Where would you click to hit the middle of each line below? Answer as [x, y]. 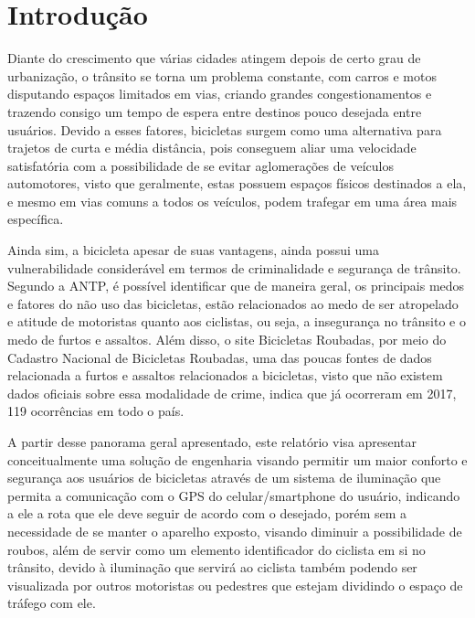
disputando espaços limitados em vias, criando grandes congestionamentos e [220, 94]
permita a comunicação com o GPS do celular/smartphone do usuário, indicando [234, 495]
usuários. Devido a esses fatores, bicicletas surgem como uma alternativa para [225, 129]
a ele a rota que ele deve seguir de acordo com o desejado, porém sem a [207, 513]
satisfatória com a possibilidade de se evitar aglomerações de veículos [201, 165]
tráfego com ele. [52, 603]
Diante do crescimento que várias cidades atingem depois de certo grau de [214, 58]
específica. [36, 219]
